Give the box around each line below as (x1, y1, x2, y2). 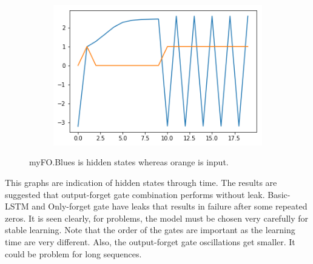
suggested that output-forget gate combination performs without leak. (5, 188, 265, 200)
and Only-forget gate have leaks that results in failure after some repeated (32, 200, 308, 213)
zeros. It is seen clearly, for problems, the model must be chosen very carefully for (5, 211, 309, 224)
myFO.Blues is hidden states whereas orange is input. (29, 156, 229, 168)
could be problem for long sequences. (5, 247, 142, 260)
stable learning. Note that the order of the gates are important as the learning (5, 223, 295, 236)
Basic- (268, 188, 291, 200)
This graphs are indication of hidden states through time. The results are (5, 176, 277, 188)
